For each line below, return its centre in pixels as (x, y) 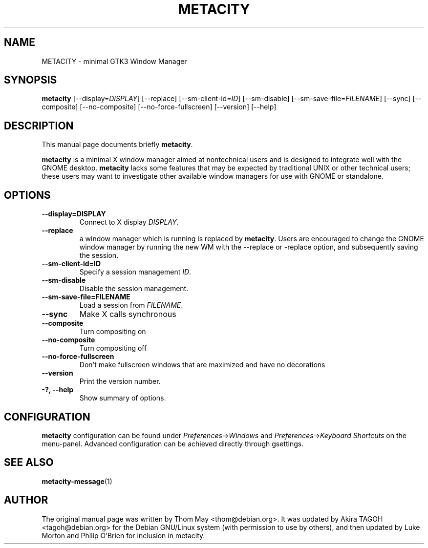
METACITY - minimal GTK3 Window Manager (114, 61)
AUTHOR (26, 500)
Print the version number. (120, 381)
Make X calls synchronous (128, 314)
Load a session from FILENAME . (131, 305)
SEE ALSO (29, 463)
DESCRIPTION (39, 126)
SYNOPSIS (31, 80)
